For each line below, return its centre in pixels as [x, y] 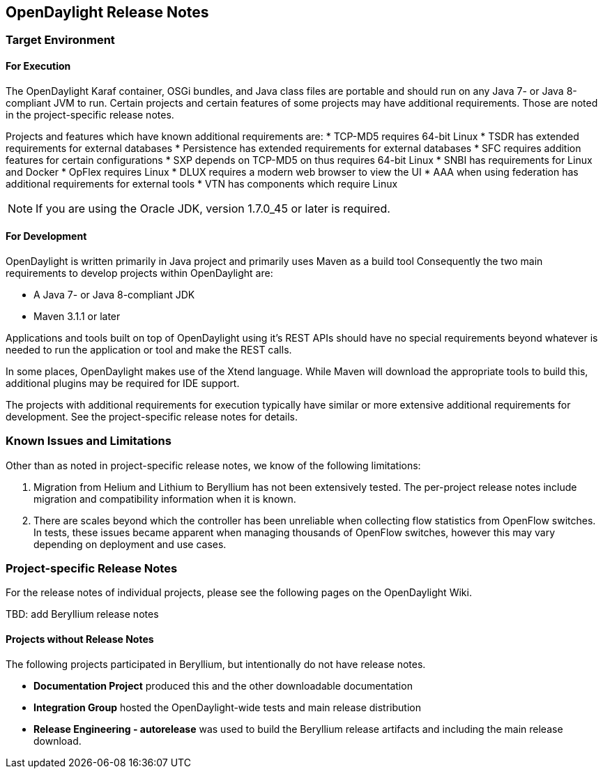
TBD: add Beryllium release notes [82, 614]
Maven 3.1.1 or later [77, 316]
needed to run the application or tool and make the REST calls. [149, 349]
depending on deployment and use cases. [130, 544]
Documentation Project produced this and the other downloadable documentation [223, 685]
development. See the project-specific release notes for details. [152, 416]
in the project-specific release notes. [90, 114]
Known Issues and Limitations [89, 441]
